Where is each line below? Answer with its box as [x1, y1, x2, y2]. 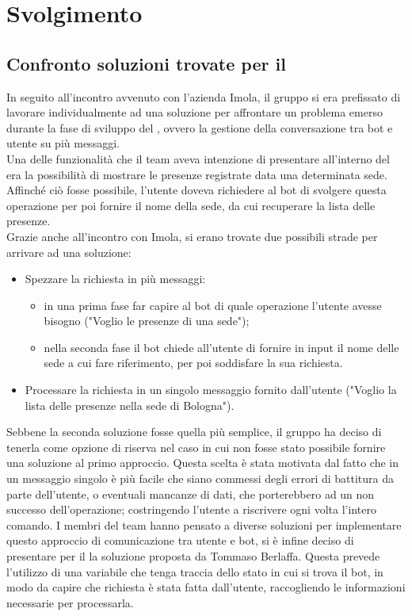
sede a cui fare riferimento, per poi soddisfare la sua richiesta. [44, 354, 343, 371]
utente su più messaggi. [6, 135, 120, 151]
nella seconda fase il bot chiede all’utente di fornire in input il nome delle [44, 339, 399, 355]
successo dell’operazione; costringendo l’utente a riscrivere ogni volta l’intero [6, 501, 376, 518]
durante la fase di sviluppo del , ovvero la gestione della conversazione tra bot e [6, 119, 393, 136]
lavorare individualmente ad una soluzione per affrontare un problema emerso [6, 104, 383, 121]
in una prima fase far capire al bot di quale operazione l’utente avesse [44, 297, 382, 313]
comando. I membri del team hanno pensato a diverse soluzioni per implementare [6, 516, 402, 533]
